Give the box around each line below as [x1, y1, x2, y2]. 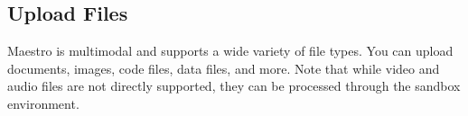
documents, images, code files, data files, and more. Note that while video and [7, 58, 440, 77]
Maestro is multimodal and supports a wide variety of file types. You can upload [7, 41, 454, 60]
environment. [7, 94, 80, 112]
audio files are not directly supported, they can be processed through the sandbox [7, 76, 461, 95]
